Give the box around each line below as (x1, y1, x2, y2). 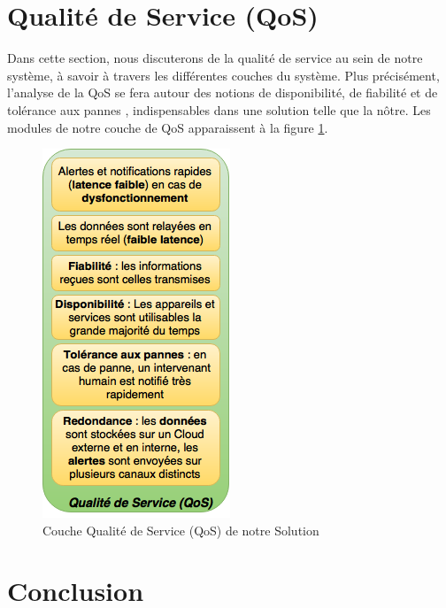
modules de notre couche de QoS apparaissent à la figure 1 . (7, 118, 328, 136)
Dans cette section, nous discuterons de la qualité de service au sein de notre (7, 49, 423, 67)
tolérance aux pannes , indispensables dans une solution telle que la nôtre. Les (7, 100, 431, 119)
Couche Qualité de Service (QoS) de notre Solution (42, 520, 319, 539)
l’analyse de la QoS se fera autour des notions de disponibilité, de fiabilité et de (7, 83, 438, 102)
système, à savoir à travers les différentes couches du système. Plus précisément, (7, 65, 440, 84)
